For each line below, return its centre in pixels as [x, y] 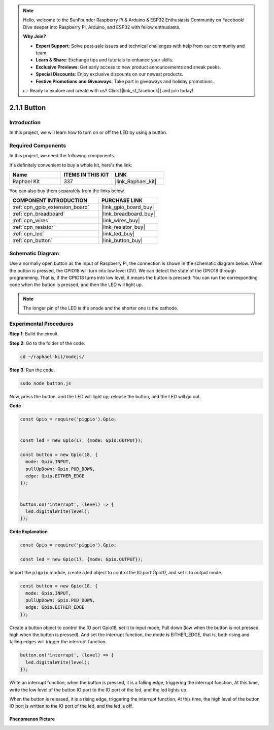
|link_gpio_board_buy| [128, 207]
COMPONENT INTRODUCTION [50, 200]
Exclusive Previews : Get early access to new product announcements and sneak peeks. [128, 67]
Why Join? [35, 37]
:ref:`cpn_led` [28, 234]
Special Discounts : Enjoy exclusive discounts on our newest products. [110, 74]
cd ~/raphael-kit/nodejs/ [52, 357]
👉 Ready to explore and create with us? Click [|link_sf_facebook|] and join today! [108, 90]
